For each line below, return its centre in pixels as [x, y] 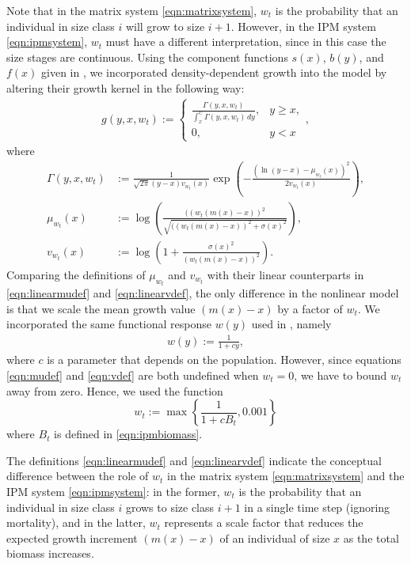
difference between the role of [78, 476]
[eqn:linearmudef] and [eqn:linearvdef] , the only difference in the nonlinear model [203, 293]
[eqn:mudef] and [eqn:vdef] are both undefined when [133, 375]
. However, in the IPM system [303, 26]
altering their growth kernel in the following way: [126, 87]
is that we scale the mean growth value [101, 308]
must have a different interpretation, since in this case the [246, 42]
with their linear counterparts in [285, 274]
